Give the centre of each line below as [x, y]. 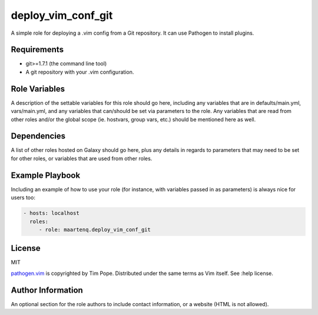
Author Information [47, 290]
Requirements [37, 50]
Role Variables [38, 89]
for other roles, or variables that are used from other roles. [82, 158]
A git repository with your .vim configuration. [80, 72]
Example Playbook [46, 175]
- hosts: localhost [51, 213]
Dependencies [38, 136]
